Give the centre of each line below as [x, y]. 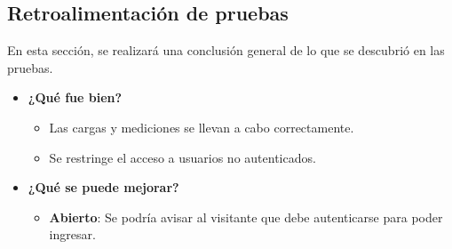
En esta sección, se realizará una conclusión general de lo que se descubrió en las [226, 50]
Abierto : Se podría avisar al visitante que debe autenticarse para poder [246, 217]
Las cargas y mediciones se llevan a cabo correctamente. [202, 127]
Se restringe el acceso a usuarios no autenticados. [182, 157]
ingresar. [72, 234]
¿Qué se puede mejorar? [103, 187]
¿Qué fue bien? [75, 97]
